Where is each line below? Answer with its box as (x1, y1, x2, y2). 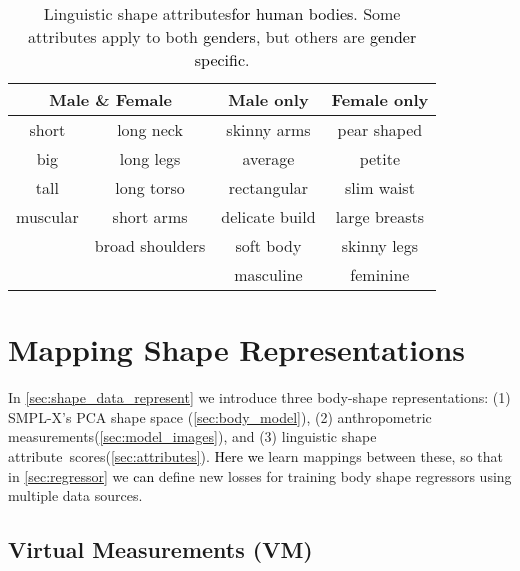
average (242, 147, 295, 170)
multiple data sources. (8, 485, 143, 506)
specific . (194, 48, 250, 71)
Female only (331, 88, 429, 111)
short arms (112, 205, 188, 228)
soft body (235, 234, 302, 257)
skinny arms (226, 118, 311, 141)
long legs (119, 147, 181, 170)
